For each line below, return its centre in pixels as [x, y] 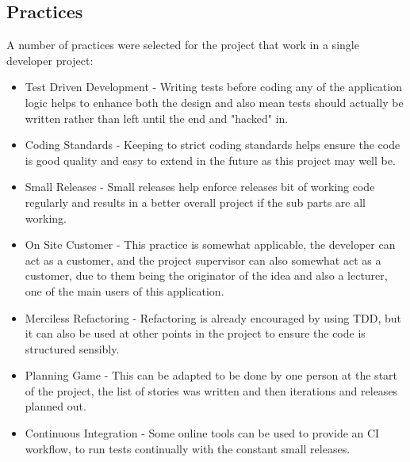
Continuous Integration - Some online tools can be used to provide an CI [202, 433]
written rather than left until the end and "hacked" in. [157, 118]
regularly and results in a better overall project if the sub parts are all [195, 202]
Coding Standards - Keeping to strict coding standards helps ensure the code [213, 145]
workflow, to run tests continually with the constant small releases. [188, 448]
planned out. [56, 406]
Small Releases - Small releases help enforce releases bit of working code [200, 187]
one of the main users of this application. [125, 290]
